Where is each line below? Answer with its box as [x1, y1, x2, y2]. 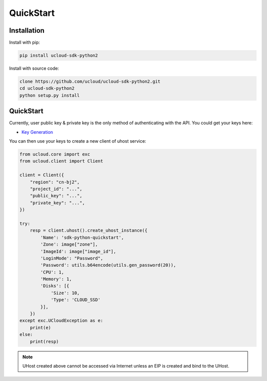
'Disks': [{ [40, 283, 69, 289]
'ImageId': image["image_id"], [40, 248, 116, 254]
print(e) [30, 325, 51, 330]
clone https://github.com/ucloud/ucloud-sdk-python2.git [19, 79, 161, 84]
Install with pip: [9, 40, 40, 46]
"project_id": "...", [30, 186, 83, 192]
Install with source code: [9, 65, 59, 71]
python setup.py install [19, 92, 80, 98]
